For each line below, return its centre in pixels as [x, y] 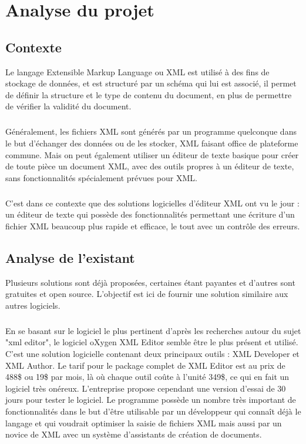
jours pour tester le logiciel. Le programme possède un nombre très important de [151, 400]
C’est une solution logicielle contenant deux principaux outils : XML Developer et [152, 353]
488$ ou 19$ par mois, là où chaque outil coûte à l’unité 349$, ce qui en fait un [147, 377]
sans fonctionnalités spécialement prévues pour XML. [101, 177]
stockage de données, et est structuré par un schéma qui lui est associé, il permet [151, 83]
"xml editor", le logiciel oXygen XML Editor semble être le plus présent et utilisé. [152, 342]
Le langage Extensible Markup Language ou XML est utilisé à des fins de [137, 71]
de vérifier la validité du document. [68, 106]
